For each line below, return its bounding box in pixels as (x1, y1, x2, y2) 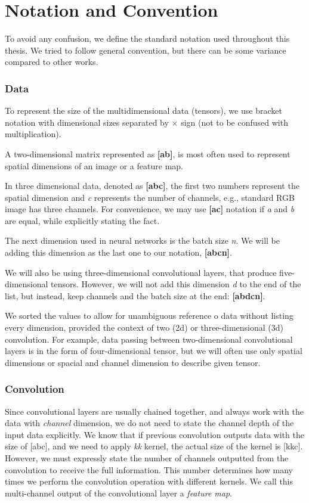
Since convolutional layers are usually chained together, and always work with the (5, 405, 304, 417)
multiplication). (5, 128, 61, 140)
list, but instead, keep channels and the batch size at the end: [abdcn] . (5, 289, 265, 302)
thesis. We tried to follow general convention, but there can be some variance (5, 44, 286, 56)
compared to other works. (5, 55, 98, 68)
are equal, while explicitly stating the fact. (5, 214, 160, 226)
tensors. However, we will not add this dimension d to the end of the (51, 278, 301, 290)
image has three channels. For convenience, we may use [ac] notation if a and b (5, 203, 295, 215)
